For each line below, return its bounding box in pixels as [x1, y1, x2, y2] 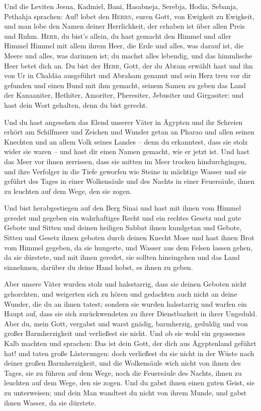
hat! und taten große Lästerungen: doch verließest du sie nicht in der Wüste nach [4, 348, 254, 358]
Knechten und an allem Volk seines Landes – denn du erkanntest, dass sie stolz [4, 136, 248, 147]
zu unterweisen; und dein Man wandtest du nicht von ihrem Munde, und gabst [4, 387, 247, 397]
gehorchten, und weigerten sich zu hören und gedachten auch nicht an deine [4, 289, 237, 299]
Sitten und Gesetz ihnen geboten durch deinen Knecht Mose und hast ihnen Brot [4, 232, 254, 243]
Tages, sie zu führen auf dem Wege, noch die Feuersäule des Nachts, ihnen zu [4, 367, 242, 378]
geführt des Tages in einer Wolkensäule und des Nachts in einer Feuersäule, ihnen [4, 176, 255, 186]
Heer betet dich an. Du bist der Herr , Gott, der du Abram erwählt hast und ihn [4, 60, 253, 71]
